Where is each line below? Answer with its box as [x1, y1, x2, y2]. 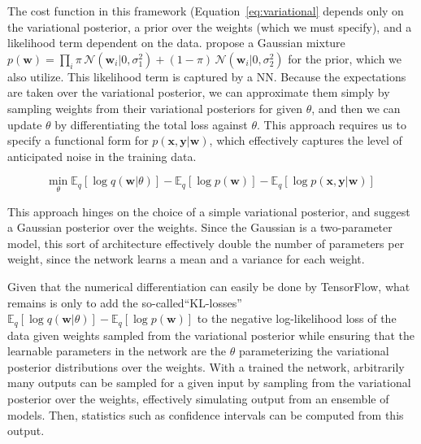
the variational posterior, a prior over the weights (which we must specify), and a [7, 18, 412, 35]
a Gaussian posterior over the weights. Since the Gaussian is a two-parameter [7, 219, 393, 236]
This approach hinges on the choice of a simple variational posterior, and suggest [7, 202, 410, 220]
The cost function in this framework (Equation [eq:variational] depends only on [7, 2, 404, 19]
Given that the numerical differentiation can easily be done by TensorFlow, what [7, 277, 410, 294]
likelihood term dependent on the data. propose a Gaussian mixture [7, 34, 345, 51]
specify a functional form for [7, 132, 149, 149]
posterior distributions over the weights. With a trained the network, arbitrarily [7, 358, 405, 375]
